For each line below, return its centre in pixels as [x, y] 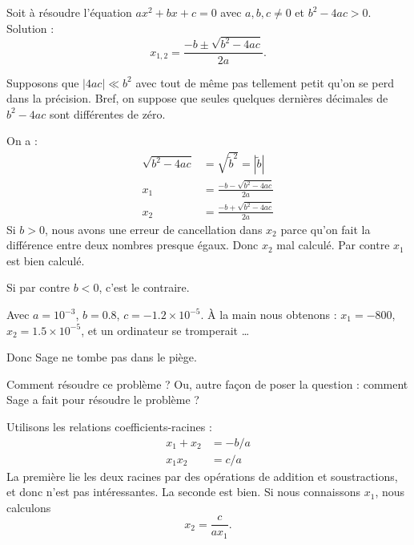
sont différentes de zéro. [107, 113]
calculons [29, 507]
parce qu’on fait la [326, 229]
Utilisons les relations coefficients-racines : [109, 426]
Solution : [30, 28]
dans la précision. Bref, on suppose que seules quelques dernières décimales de [197, 98]
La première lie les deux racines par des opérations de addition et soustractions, [202, 476]
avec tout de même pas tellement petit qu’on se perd [265, 82]
